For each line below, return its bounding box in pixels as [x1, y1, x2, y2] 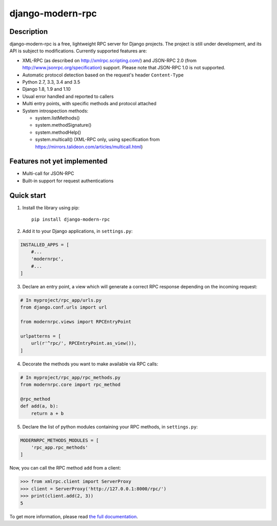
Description [9, 27, 48, 36]
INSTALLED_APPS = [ [20, 242, 69, 247]
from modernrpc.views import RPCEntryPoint [20, 319, 132, 325]
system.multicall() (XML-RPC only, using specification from [35, 137, 160, 143]
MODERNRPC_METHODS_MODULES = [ [20, 437, 100, 443]
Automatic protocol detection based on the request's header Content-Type [22, 72, 184, 78]
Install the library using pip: [22, 204, 80, 210]
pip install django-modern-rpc [31, 217, 110, 223]
